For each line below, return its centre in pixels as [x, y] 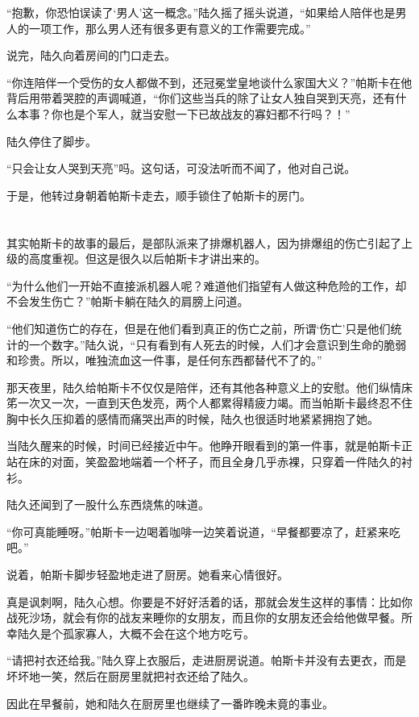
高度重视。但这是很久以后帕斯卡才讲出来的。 [147, 258]
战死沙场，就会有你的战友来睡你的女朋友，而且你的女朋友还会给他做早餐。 [204, 617]
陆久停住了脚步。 [52, 141]
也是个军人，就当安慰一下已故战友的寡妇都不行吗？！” [206, 113]
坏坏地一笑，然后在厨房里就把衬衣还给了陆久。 [131, 676]
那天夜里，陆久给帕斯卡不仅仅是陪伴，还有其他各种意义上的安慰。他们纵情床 [209, 387]
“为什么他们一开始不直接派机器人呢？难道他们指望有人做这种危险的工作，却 [207, 285]
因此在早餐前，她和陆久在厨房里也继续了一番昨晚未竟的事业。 [170, 703]
